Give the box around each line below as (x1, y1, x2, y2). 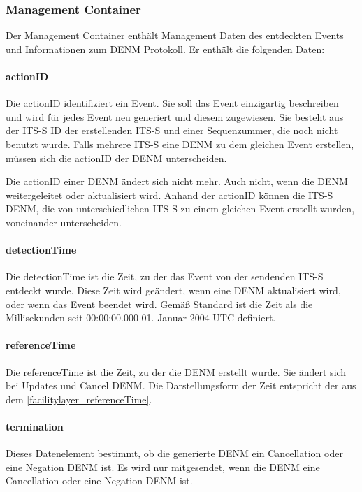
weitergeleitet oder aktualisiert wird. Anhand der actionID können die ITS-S (6, 187, 333, 202)
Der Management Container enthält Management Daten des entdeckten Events (6, 28, 344, 43)
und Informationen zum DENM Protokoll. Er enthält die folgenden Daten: (6, 41, 325, 56)
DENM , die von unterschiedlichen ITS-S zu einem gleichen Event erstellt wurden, (6, 201, 355, 216)
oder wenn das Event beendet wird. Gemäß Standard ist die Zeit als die (6, 296, 313, 311)
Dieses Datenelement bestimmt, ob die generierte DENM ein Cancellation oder (6, 446, 343, 461)
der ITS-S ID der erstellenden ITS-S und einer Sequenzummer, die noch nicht (6, 123, 338, 138)
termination (6, 419, 64, 433)
